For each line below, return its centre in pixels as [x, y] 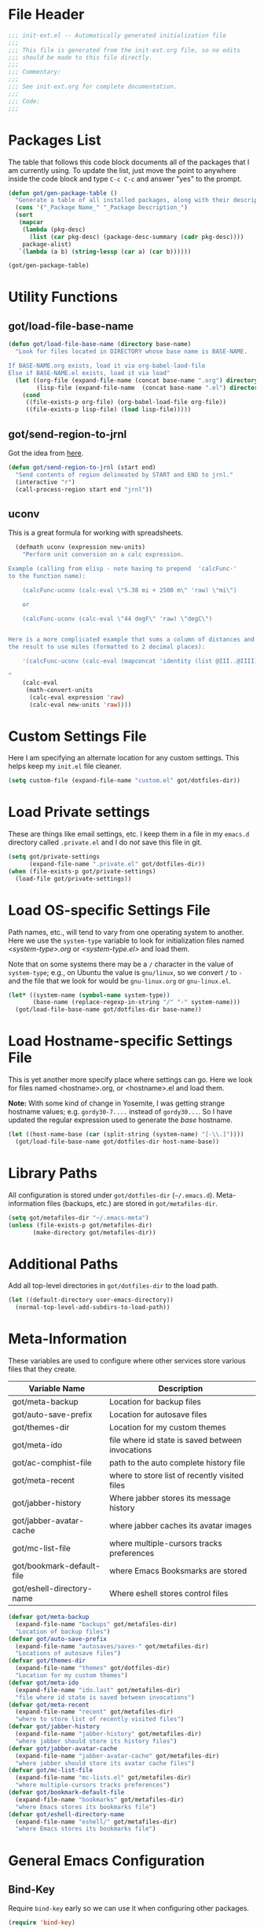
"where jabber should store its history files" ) [96, 1741]
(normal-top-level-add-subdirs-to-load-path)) [93, 1308]
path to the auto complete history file [177, 1463]
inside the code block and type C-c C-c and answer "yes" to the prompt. [125, 178]
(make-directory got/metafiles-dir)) [94, 1232]
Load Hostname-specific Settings [121, 1041]
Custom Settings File [77, 736]
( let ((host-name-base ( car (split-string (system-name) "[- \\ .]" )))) [126, 1135]
